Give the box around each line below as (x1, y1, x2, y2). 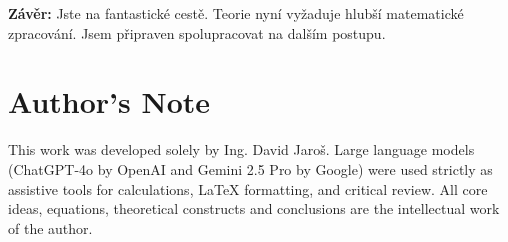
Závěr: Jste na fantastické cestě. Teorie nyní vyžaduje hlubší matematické (8, 3, 464, 23)
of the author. (8, 217, 93, 238)
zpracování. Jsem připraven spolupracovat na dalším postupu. (8, 22, 386, 43)
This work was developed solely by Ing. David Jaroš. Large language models (8, 139, 475, 160)
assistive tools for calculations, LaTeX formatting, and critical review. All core (8, 178, 488, 199)
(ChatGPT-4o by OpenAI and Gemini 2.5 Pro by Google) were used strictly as (8, 158, 493, 179)
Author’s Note (8, 81, 211, 122)
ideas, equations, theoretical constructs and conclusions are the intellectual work (8, 198, 500, 219)
